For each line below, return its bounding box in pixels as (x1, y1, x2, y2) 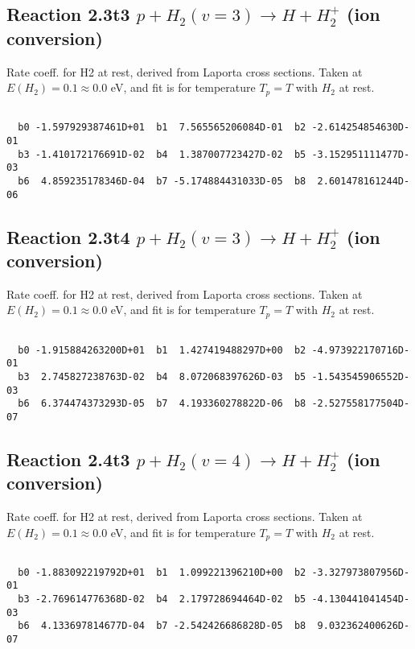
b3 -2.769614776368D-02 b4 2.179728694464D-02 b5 (18, 593, 306, 606)
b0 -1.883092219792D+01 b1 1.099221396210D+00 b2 (18, 566, 306, 578)
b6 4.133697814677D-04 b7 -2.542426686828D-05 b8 (18, 620, 306, 632)
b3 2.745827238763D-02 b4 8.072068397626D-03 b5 (18, 370, 306, 382)
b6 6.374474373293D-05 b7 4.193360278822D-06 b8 (18, 398, 306, 410)
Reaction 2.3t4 (6, 224, 130, 249)
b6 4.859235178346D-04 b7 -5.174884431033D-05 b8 (18, 175, 306, 187)
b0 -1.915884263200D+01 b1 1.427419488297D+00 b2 (18, 344, 306, 356)
